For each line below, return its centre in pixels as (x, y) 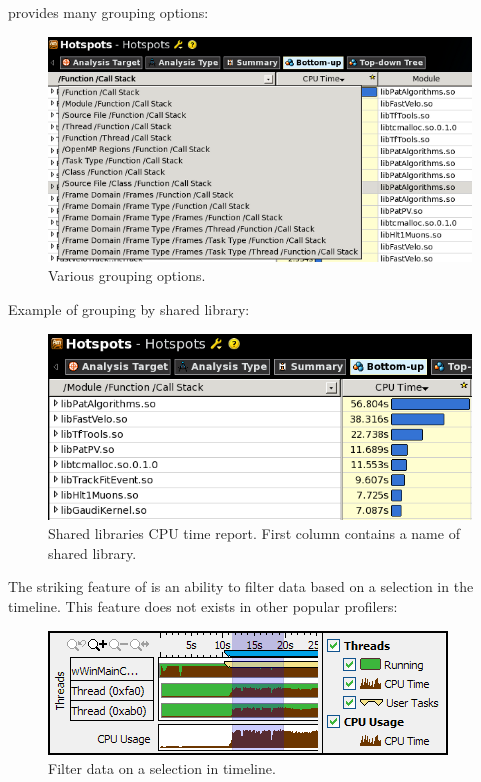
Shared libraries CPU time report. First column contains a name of (254, 533)
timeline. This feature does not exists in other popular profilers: (203, 606)
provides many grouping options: (108, 12)
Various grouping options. (127, 275)
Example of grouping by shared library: (129, 309)
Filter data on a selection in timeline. (162, 768)
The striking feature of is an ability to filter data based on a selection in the (241, 586)
